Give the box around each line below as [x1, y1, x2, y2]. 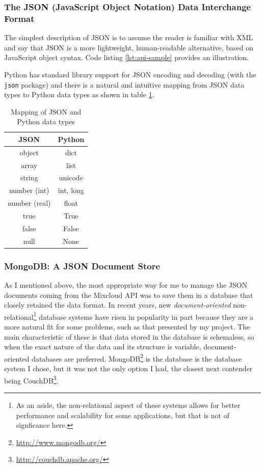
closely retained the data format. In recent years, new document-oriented [4, 299, 231, 310]
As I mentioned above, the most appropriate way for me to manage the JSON [4, 280, 248, 290]
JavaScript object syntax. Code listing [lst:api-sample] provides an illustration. [4, 52, 249, 63]
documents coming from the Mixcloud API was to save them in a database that [4, 289, 253, 300]
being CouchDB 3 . [4, 373, 59, 386]
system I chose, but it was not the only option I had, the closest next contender [4, 363, 253, 374]
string [20, 172, 38, 183]
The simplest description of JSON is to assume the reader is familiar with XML [4, 32, 253, 43]
